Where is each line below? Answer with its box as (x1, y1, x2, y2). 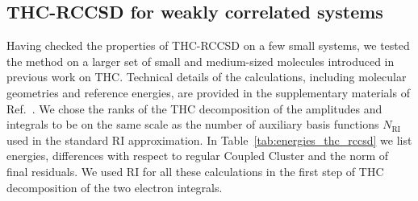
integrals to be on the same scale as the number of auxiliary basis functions (6, 116, 379, 133)
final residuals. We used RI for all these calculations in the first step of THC (6, 162, 384, 179)
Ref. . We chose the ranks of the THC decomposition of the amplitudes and (6, 100, 382, 117)
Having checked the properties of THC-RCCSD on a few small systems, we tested (6, 37, 410, 54)
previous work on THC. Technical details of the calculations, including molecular (6, 68, 407, 85)
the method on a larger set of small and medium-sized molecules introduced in (6, 52, 395, 69)
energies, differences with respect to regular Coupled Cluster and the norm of (6, 147, 389, 164)
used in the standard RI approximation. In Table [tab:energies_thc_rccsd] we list (6, 131, 412, 148)
